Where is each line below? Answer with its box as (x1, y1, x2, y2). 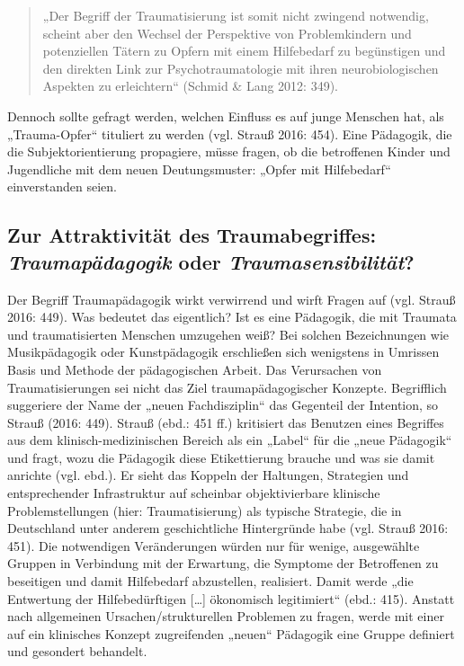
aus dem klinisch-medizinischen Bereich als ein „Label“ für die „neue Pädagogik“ (7, 431, 452, 449)
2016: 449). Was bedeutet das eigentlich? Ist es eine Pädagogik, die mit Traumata (7, 307, 457, 326)
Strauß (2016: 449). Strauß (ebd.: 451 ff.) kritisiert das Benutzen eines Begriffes (7, 413, 444, 431)
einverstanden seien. (7, 177, 117, 196)
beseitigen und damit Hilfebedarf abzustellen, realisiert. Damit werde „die (7, 572, 414, 591)
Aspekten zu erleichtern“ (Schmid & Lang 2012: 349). (42, 76, 338, 95)
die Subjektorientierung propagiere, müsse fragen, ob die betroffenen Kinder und (7, 142, 451, 161)
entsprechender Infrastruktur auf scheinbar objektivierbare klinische (7, 484, 380, 502)
